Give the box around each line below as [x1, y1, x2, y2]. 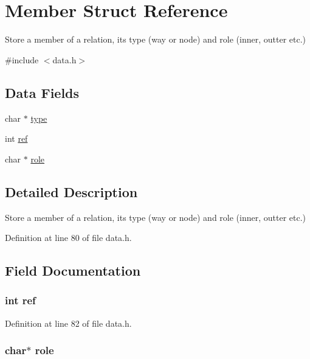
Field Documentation [5, 261, 141, 280]
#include [5, 53, 39, 66]
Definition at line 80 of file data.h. [5, 231, 132, 244]
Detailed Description [5, 182, 138, 201]
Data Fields [5, 83, 80, 102]
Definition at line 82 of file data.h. [5, 316, 132, 329]
